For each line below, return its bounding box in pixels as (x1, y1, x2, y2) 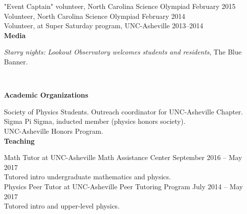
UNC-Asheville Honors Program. (4, 125, 103, 136)
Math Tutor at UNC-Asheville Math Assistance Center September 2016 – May (4, 152, 242, 162)
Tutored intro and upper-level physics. (4, 201, 120, 211)
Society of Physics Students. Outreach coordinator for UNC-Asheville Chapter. (4, 106, 243, 116)
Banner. (4, 56, 28, 66)
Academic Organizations (4, 90, 88, 100)
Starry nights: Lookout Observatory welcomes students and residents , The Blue (4, 47, 242, 57)
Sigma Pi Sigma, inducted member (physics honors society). (4, 116, 186, 126)
